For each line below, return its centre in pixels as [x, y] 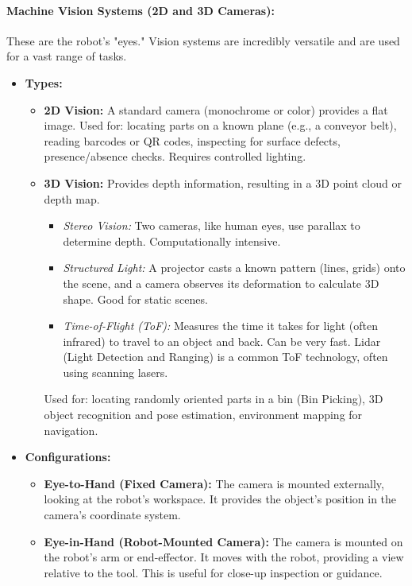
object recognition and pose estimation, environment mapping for [203, 415]
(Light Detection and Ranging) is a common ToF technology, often [225, 357]
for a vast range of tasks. [67, 56]
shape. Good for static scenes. [135, 299]
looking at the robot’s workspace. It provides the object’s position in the [220, 499]
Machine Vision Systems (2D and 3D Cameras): [141, 10]
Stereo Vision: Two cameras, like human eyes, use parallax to [212, 225]
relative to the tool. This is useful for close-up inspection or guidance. [213, 572]
